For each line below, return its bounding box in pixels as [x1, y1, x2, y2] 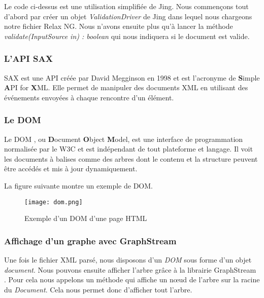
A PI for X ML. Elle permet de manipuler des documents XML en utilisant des [4, 82, 248, 93]
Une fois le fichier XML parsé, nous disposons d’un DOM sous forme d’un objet [4, 254, 252, 265]
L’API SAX [4, 52, 53, 65]
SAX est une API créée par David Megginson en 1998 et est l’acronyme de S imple [4, 72, 260, 83]
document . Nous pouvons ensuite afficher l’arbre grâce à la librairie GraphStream [4, 264, 256, 275]
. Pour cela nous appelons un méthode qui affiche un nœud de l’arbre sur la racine [4, 274, 260, 285]
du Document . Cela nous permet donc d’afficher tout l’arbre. [4, 284, 192, 294]
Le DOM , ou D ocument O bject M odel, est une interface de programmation [4, 133, 243, 144]
